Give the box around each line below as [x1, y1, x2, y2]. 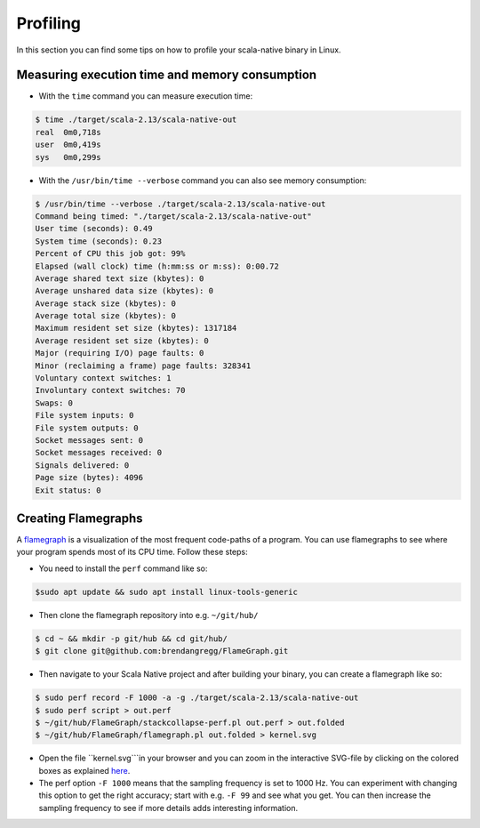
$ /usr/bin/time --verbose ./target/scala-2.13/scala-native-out [35, 198, 326, 209]
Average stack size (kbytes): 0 [35, 298, 177, 309]
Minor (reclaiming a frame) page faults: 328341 [35, 360, 252, 371]
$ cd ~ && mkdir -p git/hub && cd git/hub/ [35, 633, 228, 644]
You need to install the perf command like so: [38, 563, 208, 574]
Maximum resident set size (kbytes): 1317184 [35, 323, 237, 334]
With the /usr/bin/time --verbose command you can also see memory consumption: [38, 174, 367, 186]
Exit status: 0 [35, 485, 101, 495]
